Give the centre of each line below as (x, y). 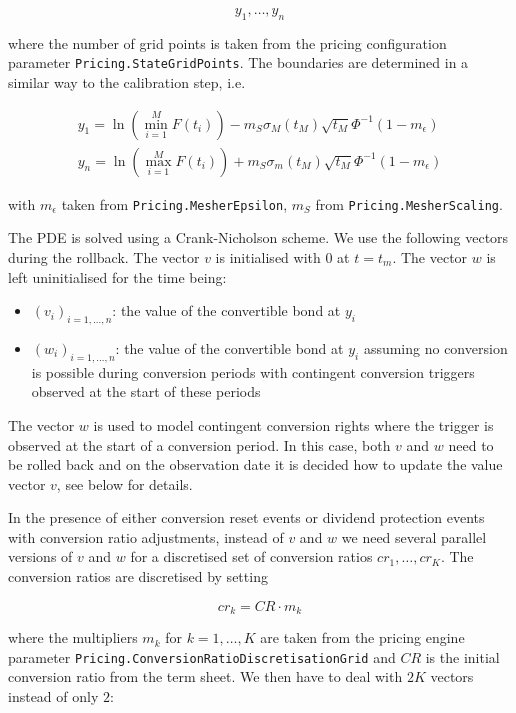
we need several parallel (414, 536)
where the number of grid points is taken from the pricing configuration (227, 42)
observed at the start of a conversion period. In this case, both (199, 444)
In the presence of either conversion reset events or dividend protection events (246, 517)
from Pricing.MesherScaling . (409, 203)
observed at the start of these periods (146, 391)
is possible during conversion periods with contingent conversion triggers (253, 371)
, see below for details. (124, 483)
